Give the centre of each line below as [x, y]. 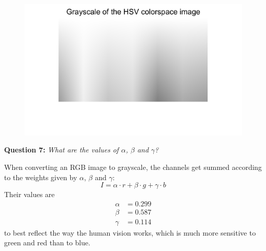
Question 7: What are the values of [62, 150]
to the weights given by [41, 177]
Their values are [29, 194]
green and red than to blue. [47, 243]
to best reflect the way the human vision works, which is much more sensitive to [130, 232]
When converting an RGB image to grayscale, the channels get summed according [133, 167]
